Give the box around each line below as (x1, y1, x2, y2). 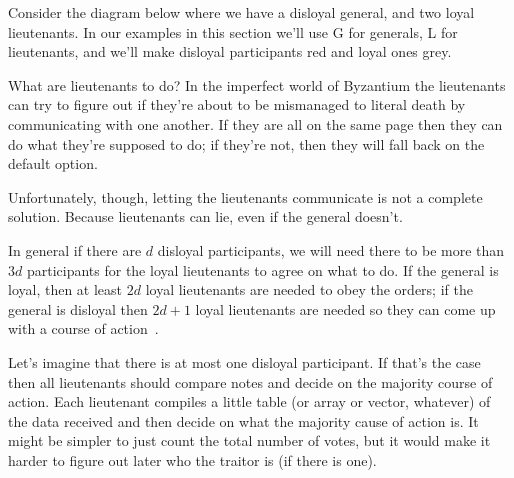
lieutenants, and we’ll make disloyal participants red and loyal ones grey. (8, 41, 452, 62)
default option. (8, 153, 98, 174)
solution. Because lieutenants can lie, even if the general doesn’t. (8, 206, 403, 227)
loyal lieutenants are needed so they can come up (195, 298, 496, 319)
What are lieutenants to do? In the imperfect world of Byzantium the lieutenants (8, 74, 506, 95)
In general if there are (8, 239, 142, 260)
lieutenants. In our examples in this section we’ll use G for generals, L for (8, 21, 458, 42)
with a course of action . (8, 318, 159, 339)
